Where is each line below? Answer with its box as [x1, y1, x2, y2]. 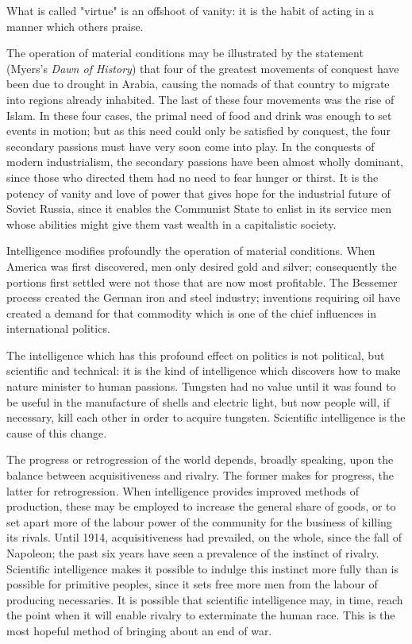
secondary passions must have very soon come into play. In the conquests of [6, 137, 375, 154]
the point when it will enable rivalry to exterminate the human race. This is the [6, 607, 395, 623]
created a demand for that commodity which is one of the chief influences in [6, 304, 377, 321]
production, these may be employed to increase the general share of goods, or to [6, 498, 396, 515]
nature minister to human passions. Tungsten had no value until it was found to [6, 378, 396, 395]
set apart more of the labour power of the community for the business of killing [6, 513, 392, 530]
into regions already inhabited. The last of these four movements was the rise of [6, 91, 395, 107]
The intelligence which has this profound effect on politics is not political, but [6, 346, 385, 363]
